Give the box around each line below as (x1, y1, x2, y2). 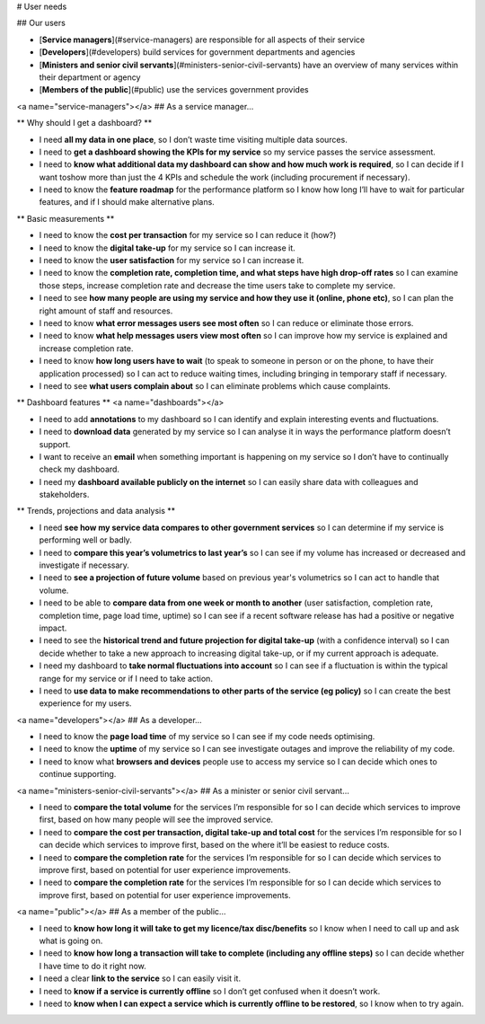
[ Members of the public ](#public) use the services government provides (39, 84, 309, 95)
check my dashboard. (39, 463, 120, 475)
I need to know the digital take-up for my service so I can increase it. (39, 243, 295, 253)
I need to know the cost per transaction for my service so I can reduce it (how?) (39, 230, 337, 241)
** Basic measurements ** (16, 213, 115, 224)
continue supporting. (39, 769, 117, 780)
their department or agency (39, 72, 141, 83)
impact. (39, 622, 67, 633)
